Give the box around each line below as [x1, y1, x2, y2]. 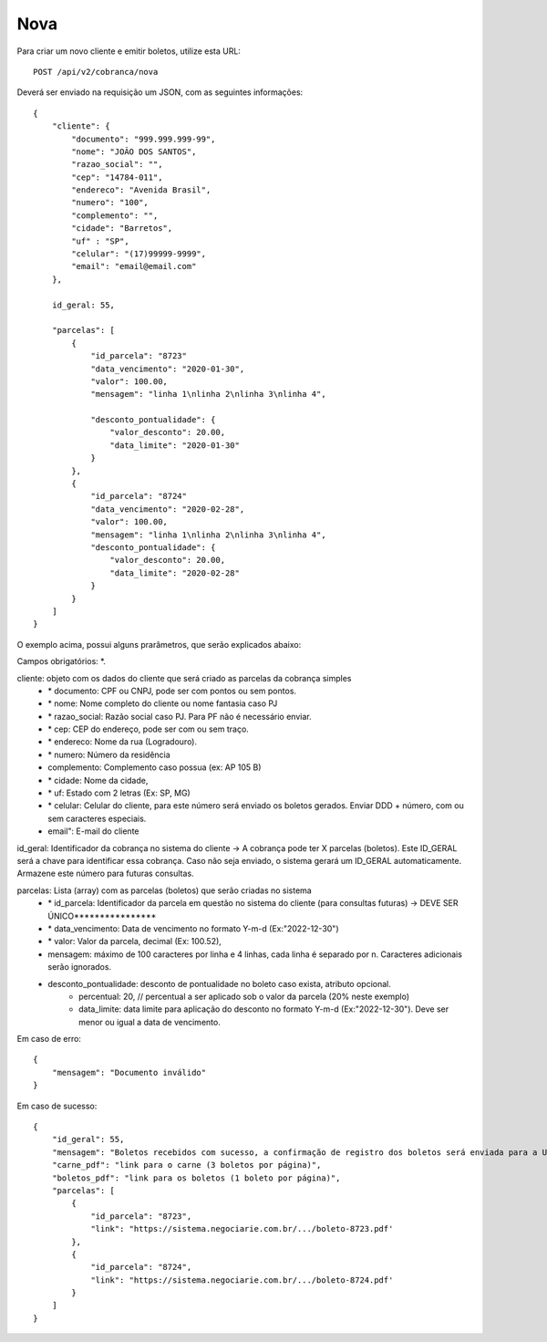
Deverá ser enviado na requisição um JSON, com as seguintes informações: [16, 87, 304, 98]
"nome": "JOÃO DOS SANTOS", [71, 146, 197, 157]
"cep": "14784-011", [71, 172, 163, 182]
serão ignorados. [47, 962, 112, 973]
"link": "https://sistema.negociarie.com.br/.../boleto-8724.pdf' [90, 1274, 394, 1285]
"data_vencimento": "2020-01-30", [90, 363, 245, 374]
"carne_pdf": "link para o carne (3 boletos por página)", [51, 1160, 322, 1170]
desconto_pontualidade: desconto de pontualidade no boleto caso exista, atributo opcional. [47, 978, 391, 989]
